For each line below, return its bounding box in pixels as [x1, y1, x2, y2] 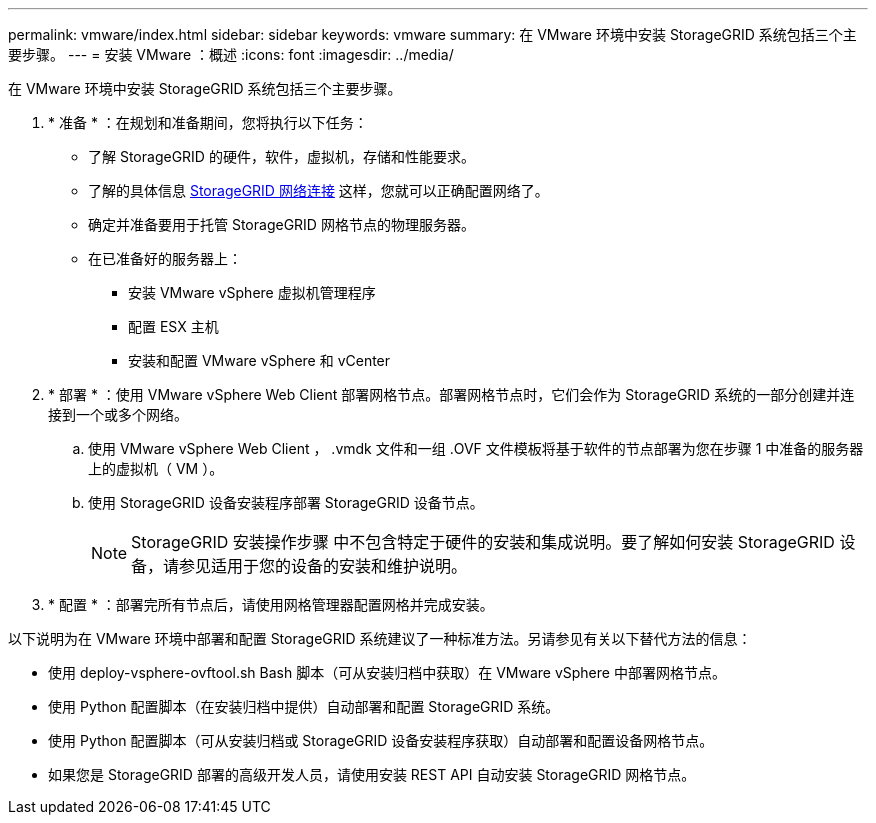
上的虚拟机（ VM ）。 [88, 460, 224, 477]
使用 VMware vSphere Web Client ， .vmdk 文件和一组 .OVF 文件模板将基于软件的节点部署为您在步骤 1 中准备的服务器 [88, 440, 864, 457]
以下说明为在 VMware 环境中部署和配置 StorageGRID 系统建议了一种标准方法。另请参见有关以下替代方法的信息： [8, 630, 752, 647]
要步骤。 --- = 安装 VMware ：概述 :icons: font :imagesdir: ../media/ [8, 46, 454, 63]
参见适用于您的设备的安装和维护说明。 [179, 556, 468, 576]
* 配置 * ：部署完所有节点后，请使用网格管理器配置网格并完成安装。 [48, 596, 494, 613]
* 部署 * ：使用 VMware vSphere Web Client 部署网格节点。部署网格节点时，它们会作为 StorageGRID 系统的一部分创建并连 [48, 386, 855, 403]
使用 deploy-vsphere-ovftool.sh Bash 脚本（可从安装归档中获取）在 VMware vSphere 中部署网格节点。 [48, 664, 726, 681]
